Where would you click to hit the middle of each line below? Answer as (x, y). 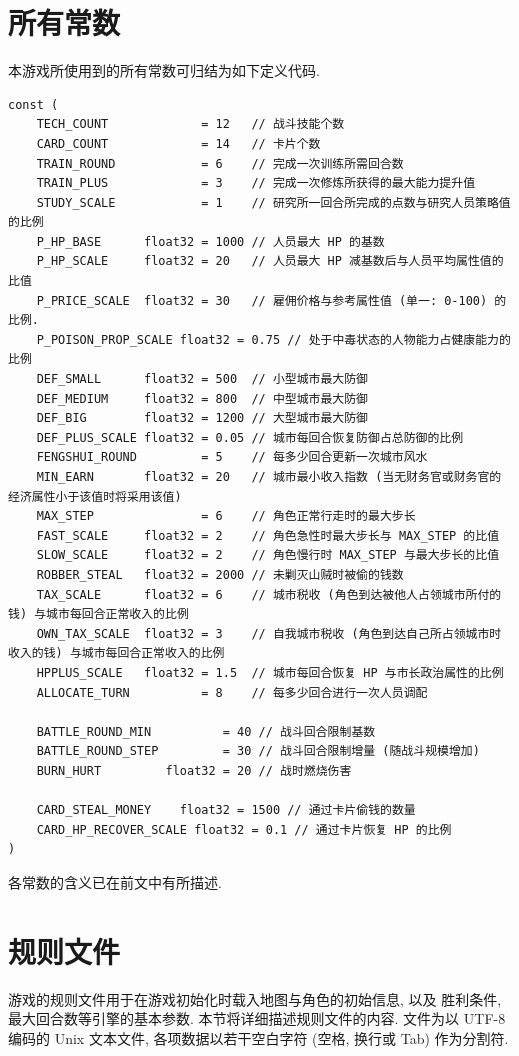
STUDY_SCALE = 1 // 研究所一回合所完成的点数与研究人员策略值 (273, 202)
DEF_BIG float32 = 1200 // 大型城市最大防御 (202, 418)
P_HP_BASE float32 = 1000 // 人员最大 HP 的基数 (210, 241)
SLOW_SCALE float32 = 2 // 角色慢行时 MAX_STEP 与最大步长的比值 (268, 555)
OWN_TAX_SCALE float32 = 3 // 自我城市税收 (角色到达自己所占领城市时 (269, 633)
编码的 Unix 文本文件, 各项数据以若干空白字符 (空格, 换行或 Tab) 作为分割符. (258, 1037)
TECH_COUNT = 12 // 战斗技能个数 (190, 124)
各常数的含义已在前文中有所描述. (115, 881)
